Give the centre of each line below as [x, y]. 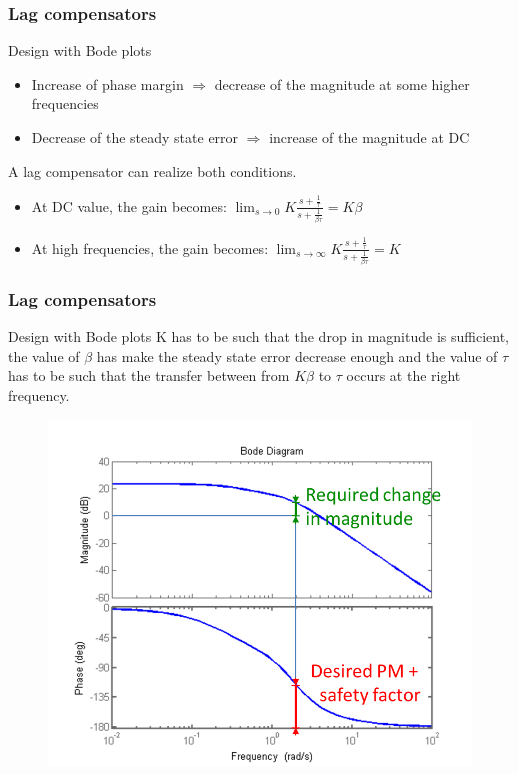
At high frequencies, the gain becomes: [150, 247]
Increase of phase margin [107, 83]
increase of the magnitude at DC [369, 137]
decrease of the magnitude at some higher [342, 83]
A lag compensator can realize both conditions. [152, 170]
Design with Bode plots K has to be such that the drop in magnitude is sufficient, [258, 336]
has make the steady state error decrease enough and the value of [297, 355]
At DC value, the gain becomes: [129, 205]
